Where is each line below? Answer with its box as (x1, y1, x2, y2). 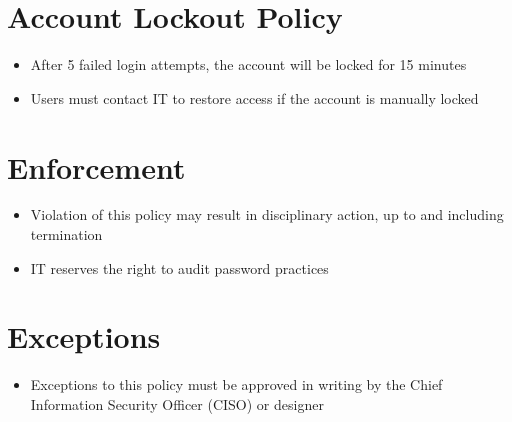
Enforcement (7, 146, 186, 187)
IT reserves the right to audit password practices (30, 257, 329, 278)
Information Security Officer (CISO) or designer (30, 393, 324, 414)
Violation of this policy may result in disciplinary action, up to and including (30, 204, 504, 225)
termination (30, 224, 103, 245)
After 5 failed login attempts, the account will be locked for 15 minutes (30, 54, 467, 75)
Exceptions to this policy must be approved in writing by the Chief (30, 374, 443, 395)
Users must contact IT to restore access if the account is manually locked (30, 87, 479, 108)
